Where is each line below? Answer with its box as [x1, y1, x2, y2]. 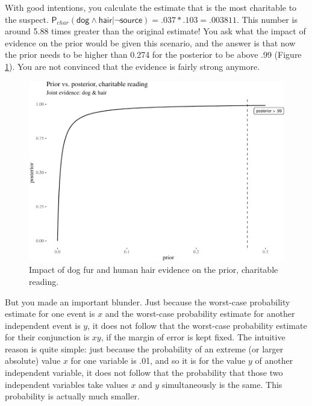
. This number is [237, 13, 298, 25]
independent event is [5, 319, 81, 331]
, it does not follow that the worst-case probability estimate [87, 319, 307, 331]
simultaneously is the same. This [161, 378, 282, 390]
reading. [29, 275, 59, 287]
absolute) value [5, 354, 61, 367]
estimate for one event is [5, 307, 95, 320]
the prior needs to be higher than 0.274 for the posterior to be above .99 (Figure [5, 48, 302, 61]
